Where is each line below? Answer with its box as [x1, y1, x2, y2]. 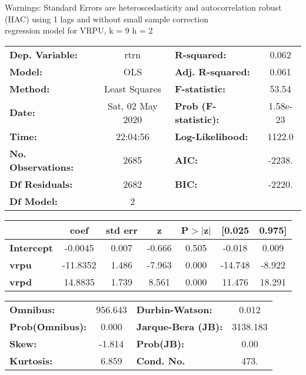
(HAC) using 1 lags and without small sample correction [5, 12, 209, 25]
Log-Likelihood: [174, 129, 248, 143]
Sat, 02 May [107, 98, 158, 112]
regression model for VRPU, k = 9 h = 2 [5, 24, 153, 36]
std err [105, 223, 138, 237]
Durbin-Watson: [136, 302, 212, 316]
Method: [9, 81, 50, 95]
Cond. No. [136, 353, 185, 367]
